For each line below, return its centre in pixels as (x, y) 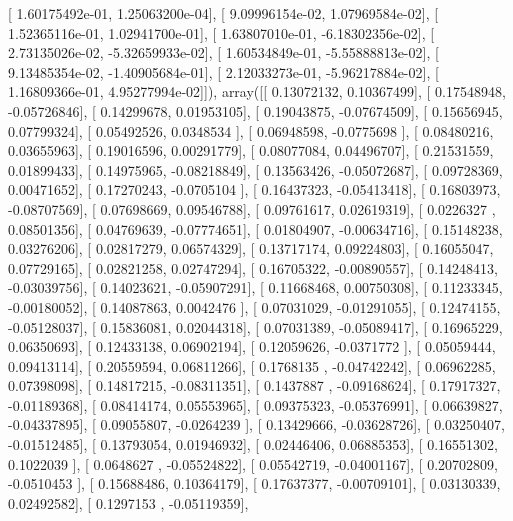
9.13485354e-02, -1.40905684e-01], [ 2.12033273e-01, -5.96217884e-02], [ (223, 71)
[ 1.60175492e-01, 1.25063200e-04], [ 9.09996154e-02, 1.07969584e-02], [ (223, 13)
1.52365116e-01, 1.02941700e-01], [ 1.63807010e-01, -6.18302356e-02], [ (221, 32)
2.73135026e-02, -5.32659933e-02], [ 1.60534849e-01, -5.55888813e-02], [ (223, 52)
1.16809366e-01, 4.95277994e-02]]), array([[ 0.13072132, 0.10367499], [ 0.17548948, (257, 91)
